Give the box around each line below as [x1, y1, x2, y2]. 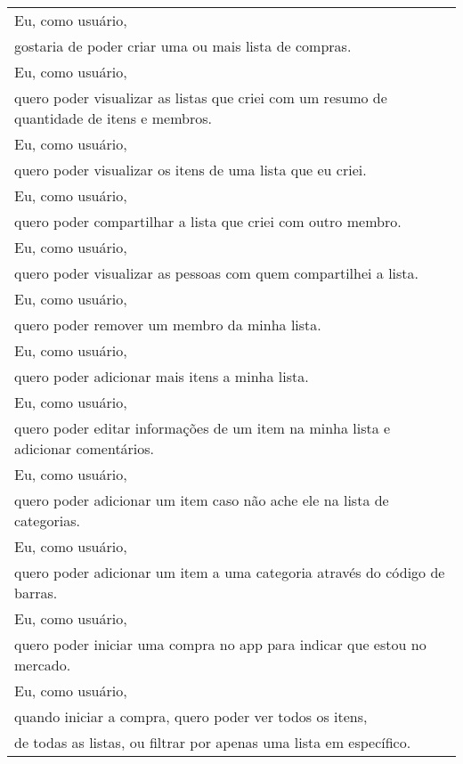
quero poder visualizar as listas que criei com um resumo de [14, 87, 387, 108]
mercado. [14, 654, 71, 675]
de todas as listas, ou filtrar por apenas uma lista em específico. [14, 732, 411, 752]
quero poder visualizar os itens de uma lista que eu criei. [14, 159, 367, 180]
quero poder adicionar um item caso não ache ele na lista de [14, 490, 389, 510]
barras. [14, 582, 58, 603]
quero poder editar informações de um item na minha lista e [14, 418, 391, 438]
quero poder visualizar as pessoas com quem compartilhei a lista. [14, 263, 419, 283]
